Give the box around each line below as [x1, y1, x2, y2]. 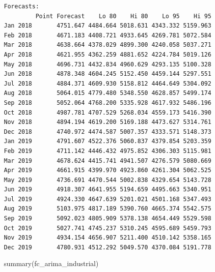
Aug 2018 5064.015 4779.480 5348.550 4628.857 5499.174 [4, 90, 212, 97]
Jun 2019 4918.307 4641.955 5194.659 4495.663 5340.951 [4, 186, 212, 193]
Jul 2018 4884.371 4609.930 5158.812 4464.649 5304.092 [4, 80, 212, 87]
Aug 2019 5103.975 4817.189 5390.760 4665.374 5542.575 [4, 205, 212, 212]
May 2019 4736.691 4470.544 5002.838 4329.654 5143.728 [4, 176, 212, 183]
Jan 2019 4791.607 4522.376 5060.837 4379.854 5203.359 [4, 138, 212, 145]
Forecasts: [4, 3, 39, 10]
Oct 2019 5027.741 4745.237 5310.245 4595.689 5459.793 [4, 224, 212, 232]
